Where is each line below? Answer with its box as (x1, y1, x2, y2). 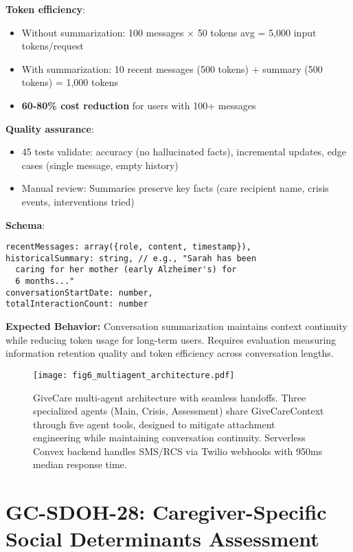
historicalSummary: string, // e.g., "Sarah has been (5, 253, 257, 263)
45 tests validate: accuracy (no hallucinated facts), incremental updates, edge (21, 144, 346, 159)
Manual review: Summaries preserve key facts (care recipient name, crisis (21, 181, 329, 195)
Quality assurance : (5, 121, 94, 135)
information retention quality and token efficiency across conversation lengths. (5, 346, 334, 360)
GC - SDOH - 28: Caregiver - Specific (5, 498, 327, 526)
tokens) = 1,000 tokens (21, 75, 118, 89)
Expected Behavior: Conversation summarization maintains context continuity (5, 319, 348, 333)
